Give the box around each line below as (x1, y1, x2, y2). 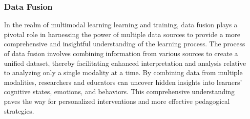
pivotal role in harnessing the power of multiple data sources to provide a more (4, 29, 240, 39)
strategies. (4, 105, 34, 116)
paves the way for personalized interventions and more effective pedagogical (4, 96, 230, 106)
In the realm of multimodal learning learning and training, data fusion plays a (4, 20, 238, 30)
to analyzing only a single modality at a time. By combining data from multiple (4, 67, 243, 78)
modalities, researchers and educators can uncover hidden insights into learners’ (4, 77, 242, 87)
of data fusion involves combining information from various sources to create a (4, 48, 238, 58)
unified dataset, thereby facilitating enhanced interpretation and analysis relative (4, 58, 246, 68)
